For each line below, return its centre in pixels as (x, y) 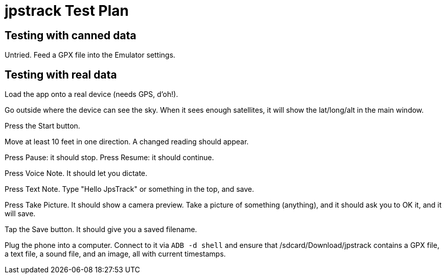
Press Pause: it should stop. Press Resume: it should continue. (109, 158)
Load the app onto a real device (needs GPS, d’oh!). (91, 94)
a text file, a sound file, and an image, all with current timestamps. (115, 254)
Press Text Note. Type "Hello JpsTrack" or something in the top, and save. (130, 189)
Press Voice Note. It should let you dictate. (76, 173)
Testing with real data (61, 74)
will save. (20, 214)
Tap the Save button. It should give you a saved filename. (101, 230)
